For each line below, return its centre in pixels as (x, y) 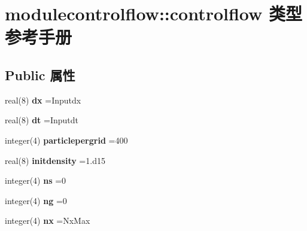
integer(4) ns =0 (36, 180)
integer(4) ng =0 (36, 200)
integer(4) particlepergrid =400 (66, 140)
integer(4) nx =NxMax (48, 221)
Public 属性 (40, 75)
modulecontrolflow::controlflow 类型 (154, 13)
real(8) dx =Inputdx (43, 100)
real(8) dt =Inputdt (42, 120)
